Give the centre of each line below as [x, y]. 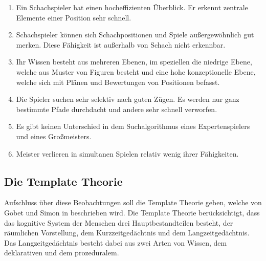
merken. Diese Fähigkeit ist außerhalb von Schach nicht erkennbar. [121, 44]
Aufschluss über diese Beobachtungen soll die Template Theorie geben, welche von [133, 202]
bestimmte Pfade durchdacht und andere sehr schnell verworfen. [117, 109]
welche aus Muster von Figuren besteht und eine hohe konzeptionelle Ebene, [136, 71]
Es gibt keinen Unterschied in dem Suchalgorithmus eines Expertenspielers [133, 126]
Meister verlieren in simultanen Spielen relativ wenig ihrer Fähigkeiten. [127, 153]
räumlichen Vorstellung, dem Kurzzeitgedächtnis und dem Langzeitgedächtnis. [127, 233]
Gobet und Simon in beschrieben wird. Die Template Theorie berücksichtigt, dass [132, 212]
